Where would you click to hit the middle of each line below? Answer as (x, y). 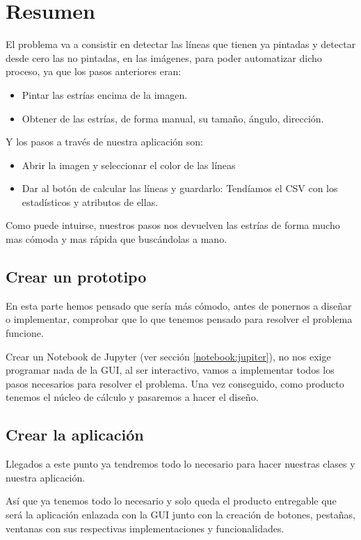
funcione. (25, 333)
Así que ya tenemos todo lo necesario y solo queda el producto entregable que (171, 501)
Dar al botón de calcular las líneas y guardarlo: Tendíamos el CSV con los (180, 188)
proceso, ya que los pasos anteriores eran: (94, 71)
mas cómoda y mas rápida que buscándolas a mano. (117, 239)
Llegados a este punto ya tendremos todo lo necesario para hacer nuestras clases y (180, 464)
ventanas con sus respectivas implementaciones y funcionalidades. (145, 528)
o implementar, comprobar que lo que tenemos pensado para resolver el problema (179, 319)
